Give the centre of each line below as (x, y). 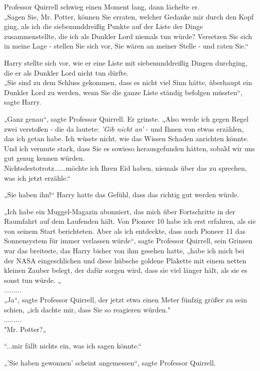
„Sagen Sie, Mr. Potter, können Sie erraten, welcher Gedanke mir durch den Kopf (129, 16)
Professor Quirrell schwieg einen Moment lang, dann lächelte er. (102, 7)
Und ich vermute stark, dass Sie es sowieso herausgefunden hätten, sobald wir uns (129, 148)
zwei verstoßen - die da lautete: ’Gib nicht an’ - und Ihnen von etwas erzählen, (124, 128)
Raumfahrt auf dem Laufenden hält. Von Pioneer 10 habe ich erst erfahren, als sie (130, 221)
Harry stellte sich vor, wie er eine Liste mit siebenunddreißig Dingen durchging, (126, 62)
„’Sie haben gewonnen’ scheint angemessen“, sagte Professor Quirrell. (110, 362)
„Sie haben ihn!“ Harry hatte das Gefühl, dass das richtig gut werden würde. (122, 195)
